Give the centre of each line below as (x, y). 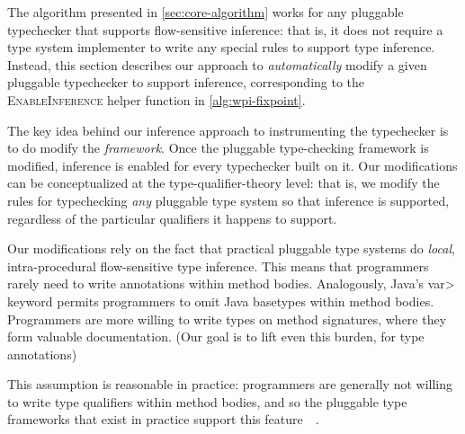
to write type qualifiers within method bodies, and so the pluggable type (207, 401)
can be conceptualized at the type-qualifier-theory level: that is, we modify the (224, 183)
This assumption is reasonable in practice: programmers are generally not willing (230, 384)
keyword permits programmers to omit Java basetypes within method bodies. (221, 301)
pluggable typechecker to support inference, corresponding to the (186, 82)
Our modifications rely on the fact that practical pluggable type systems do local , (231, 248)
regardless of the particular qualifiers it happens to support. (172, 218)
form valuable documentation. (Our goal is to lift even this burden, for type (216, 337)
